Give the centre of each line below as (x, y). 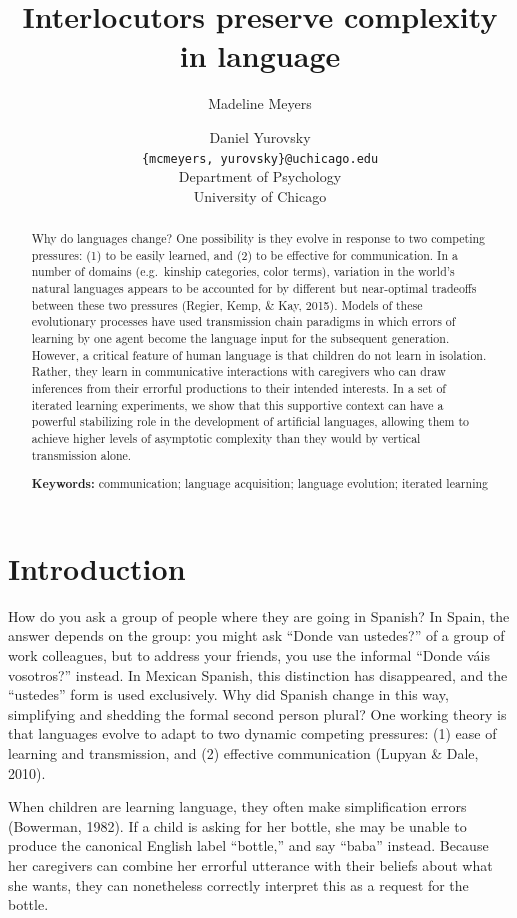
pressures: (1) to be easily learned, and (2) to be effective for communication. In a (244, 254)
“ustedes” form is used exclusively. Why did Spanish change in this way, (228, 694)
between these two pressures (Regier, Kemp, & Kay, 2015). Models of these (227, 304)
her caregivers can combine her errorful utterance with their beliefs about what (250, 864)
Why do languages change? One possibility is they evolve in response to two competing (258, 238)
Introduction (97, 567)
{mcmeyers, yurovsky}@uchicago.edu (260, 158)
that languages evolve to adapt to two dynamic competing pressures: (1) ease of (252, 733)
